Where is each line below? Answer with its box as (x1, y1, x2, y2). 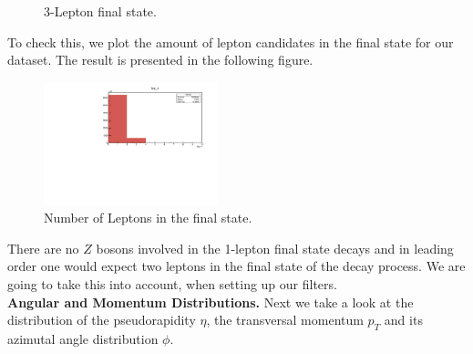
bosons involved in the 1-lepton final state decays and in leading (96, 238, 454, 257)
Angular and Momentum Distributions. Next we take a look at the (7, 292, 414, 311)
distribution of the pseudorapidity (7, 310, 196, 329)
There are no (7, 238, 79, 257)
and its (384, 310, 423, 329)
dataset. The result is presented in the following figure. (7, 50, 314, 69)
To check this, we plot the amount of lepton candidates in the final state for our (7, 32, 454, 51)
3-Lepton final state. (44, 2, 157, 20)
